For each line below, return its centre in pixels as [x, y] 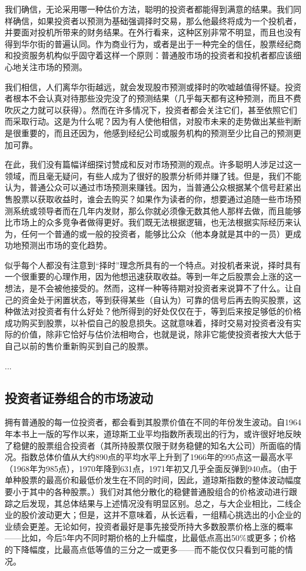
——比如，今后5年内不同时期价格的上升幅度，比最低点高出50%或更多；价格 [150, 538]
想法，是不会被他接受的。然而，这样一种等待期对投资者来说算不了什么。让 [149, 288]
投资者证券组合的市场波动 [79, 397]
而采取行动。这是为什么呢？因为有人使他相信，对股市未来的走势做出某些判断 [153, 121]
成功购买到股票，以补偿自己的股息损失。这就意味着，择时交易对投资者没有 [149, 322]
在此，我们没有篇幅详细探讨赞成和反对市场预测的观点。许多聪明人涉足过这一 [153, 164]
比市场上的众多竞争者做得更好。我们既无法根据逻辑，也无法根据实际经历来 [149, 222]
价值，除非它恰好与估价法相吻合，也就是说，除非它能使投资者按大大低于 [161, 334]
